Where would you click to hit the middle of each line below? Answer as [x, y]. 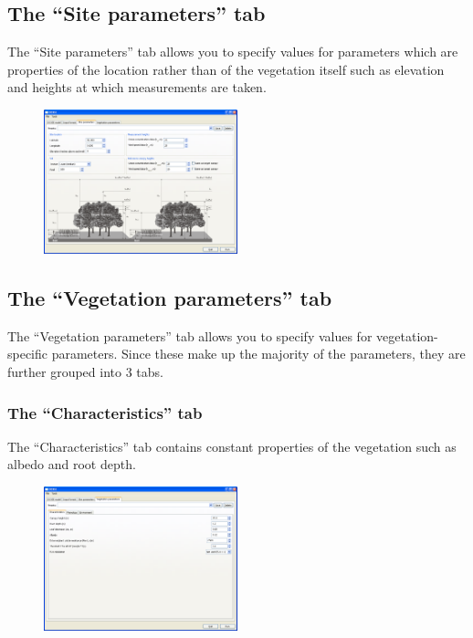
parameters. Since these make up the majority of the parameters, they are [258, 354]
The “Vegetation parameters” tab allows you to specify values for [190, 335]
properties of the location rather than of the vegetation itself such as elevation [226, 69]
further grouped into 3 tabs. [85, 372]
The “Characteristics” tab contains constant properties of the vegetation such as [232, 446]
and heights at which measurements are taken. [137, 87]
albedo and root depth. [72, 464]
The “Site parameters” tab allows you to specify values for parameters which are [233, 52]
